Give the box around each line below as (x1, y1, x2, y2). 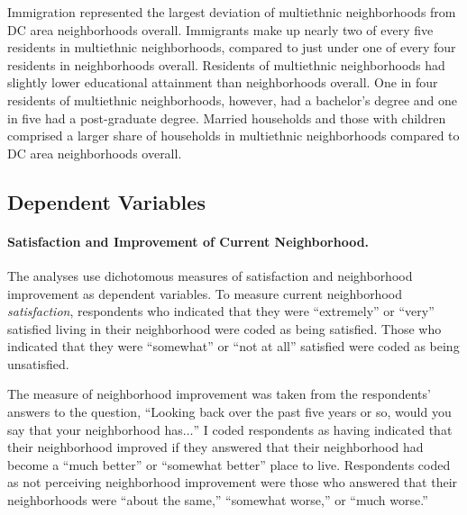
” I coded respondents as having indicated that (193, 420, 453, 438)
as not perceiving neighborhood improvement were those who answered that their (7, 473, 458, 492)
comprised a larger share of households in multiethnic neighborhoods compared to (7, 126, 460, 145)
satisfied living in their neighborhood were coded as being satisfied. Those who (7, 319, 442, 338)
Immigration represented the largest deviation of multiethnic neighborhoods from (7, 3, 456, 21)
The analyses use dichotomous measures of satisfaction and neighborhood (7, 266, 413, 285)
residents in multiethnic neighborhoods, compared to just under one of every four (7, 38, 456, 57)
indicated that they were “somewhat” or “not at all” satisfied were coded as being (7, 337, 460, 356)
